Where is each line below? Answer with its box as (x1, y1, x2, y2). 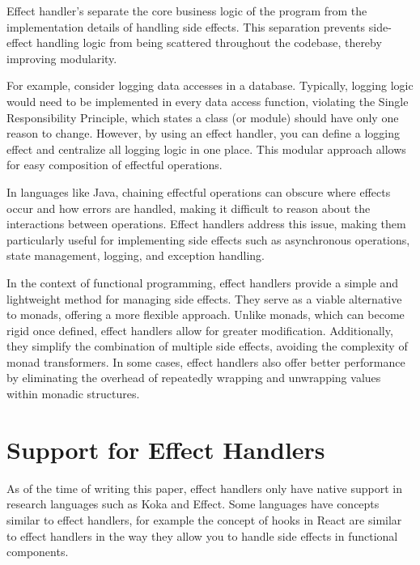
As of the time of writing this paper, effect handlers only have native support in (6, 479, 402, 496)
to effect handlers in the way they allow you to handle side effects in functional (6, 527, 398, 544)
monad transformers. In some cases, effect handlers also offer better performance (6, 353, 405, 370)
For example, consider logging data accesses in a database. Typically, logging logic (6, 77, 414, 94)
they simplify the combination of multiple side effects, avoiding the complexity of (6, 338, 408, 355)
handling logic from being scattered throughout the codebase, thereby (36, 34, 382, 51)
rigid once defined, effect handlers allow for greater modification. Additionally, (6, 321, 393, 338)
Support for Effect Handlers (6, 432, 325, 465)
